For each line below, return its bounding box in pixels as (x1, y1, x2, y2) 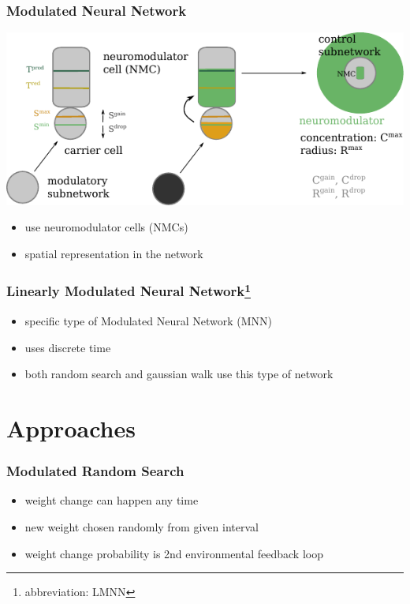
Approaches (6, 411, 136, 444)
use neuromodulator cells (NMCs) (24, 219, 188, 235)
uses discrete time (24, 339, 111, 355)
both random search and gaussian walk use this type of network (24, 366, 334, 382)
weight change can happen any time (24, 492, 199, 508)
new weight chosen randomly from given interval (24, 518, 259, 535)
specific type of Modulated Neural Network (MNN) (24, 312, 273, 328)
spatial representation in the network (24, 245, 203, 261)
